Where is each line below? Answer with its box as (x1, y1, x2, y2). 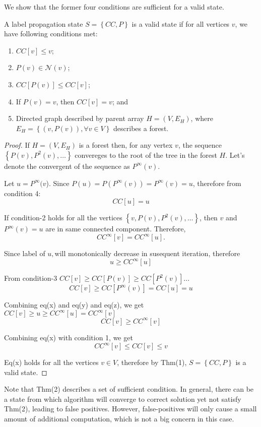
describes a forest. (113, 123, 169, 133)
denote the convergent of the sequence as (4, 160, 130, 171)
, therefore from (192, 177, 241, 188)
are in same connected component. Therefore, (45, 223, 186, 234)
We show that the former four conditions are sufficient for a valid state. (4, 2, 224, 12)
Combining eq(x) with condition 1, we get (4, 332, 133, 342)
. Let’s (225, 149, 245, 160)
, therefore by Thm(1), (117, 357, 187, 367)
